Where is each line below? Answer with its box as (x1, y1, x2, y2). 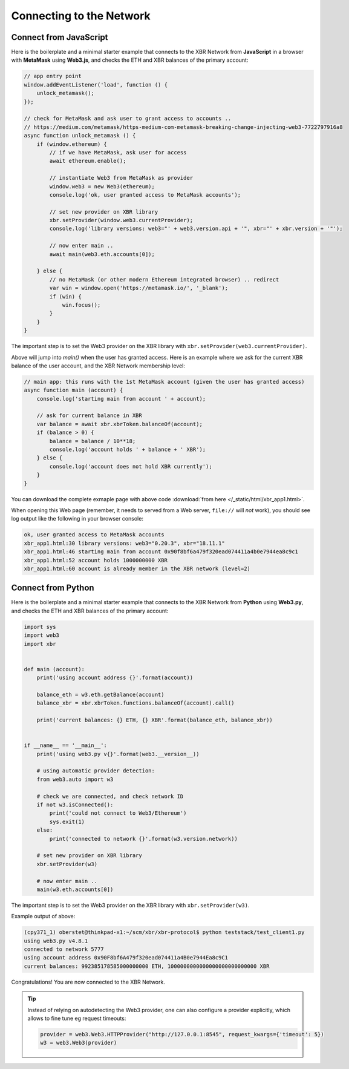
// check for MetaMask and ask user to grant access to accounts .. (24, 115, 232, 122)
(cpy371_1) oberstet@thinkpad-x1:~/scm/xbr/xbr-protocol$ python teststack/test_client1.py (24, 929, 305, 936)
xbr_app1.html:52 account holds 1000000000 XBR (24, 557, 168, 564)
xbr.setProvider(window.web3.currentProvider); (49, 217, 194, 224)
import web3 (24, 632, 60, 639)
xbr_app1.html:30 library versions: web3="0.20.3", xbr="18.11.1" (24, 539, 225, 547)
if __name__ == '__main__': (24, 742, 107, 749)
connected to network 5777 (24, 946, 104, 953)
